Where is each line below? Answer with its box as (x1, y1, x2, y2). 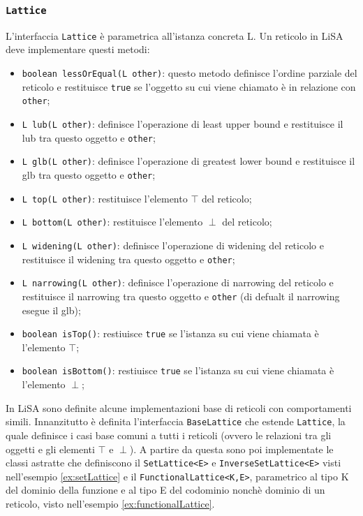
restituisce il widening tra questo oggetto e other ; (22, 251, 235, 266)
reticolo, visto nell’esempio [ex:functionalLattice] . (6, 496, 215, 510)
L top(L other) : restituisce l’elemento (22, 191, 188, 205)
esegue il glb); (22, 302, 81, 317)
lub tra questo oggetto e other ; (22, 130, 156, 145)
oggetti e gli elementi (6, 441, 95, 456)
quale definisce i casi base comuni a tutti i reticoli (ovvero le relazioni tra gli (6, 427, 332, 442)
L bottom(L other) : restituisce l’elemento (22, 214, 203, 229)
